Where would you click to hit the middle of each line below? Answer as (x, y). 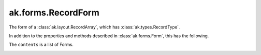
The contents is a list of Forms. (41, 45)
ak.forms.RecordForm (54, 13)
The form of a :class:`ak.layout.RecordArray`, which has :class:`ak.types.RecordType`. (94, 27)
